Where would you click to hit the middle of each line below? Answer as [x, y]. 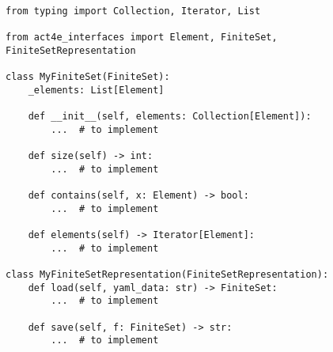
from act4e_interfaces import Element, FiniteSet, [142, 38]
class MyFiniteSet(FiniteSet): [88, 77]
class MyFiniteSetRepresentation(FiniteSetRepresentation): [167, 275]
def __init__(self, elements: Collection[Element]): [170, 117]
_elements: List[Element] [96, 90]
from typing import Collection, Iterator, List [133, 11]
